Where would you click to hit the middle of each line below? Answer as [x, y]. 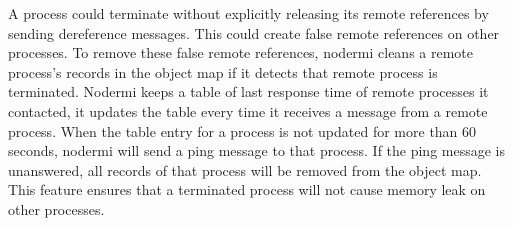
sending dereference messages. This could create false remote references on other [254, 32]
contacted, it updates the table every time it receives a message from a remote [248, 110]
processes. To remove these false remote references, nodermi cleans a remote [241, 52]
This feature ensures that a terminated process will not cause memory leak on [247, 189]
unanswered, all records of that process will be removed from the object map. [245, 169]
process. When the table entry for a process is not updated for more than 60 [242, 130]
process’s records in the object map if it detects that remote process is [223, 71]
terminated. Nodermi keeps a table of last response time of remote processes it [248, 91]
